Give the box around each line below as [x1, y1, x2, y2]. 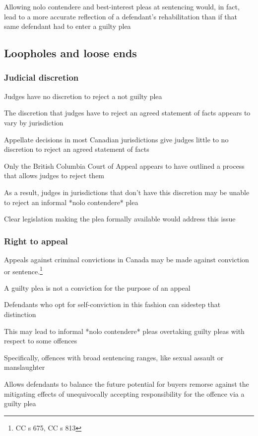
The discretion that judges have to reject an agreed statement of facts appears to [4, 108, 251, 118]
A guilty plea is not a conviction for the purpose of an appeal [4, 282, 191, 293]
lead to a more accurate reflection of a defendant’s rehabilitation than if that [4, 11, 238, 21]
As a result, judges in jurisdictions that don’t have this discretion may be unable [4, 187, 250, 197]
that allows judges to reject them [4, 170, 105, 181]
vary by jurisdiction [4, 117, 64, 127]
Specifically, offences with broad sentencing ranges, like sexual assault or [4, 352, 224, 362]
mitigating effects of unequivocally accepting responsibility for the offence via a [4, 388, 245, 399]
